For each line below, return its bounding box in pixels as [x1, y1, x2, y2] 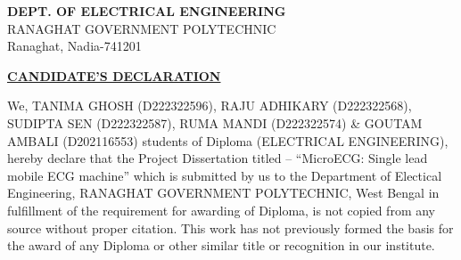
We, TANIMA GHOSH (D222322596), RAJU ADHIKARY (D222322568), [7, 96, 412, 115]
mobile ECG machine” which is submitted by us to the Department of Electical [7, 166, 442, 184]
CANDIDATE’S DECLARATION [7, 66, 221, 85]
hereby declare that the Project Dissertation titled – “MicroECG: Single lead [7, 149, 428, 167]
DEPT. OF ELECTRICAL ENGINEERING [7, 2, 286, 20]
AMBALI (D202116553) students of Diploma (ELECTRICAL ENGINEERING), [7, 131, 449, 150]
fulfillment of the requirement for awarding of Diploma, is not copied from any [7, 200, 436, 219]
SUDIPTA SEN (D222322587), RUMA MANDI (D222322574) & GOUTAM [7, 113, 423, 132]
